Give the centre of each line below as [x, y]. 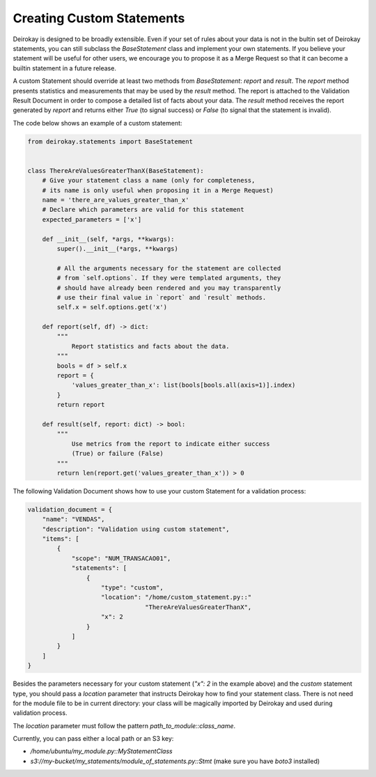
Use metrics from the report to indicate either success [171, 444]
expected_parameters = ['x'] [92, 219]
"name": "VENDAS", [73, 520]
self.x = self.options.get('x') [112, 307]
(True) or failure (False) [117, 454]
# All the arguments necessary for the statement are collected [169, 268]
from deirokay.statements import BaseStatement [110, 141]
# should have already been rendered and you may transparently [169, 288]
